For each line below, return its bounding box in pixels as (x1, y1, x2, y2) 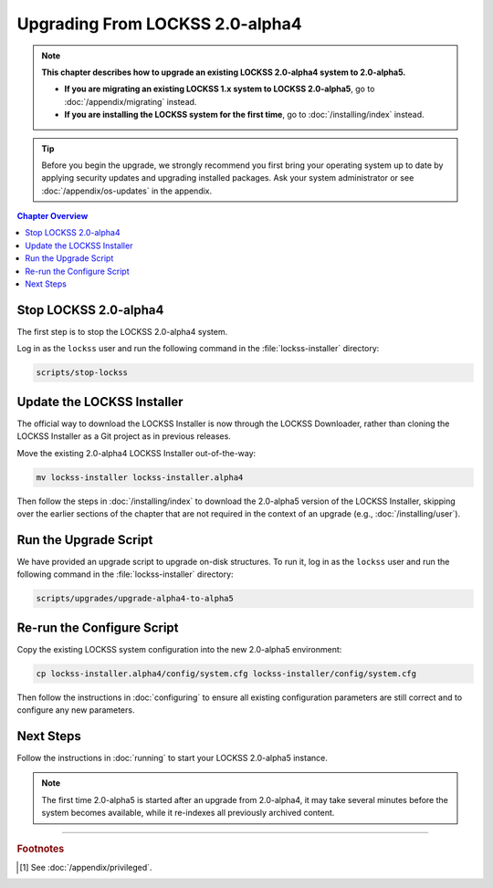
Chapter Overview (16, 211, 89, 222)
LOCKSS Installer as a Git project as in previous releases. (16, 431, 232, 442)
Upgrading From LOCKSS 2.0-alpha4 (16, 14, 302, 34)
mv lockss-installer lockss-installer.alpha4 (36, 472, 244, 483)
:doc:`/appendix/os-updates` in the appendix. (41, 185, 213, 196)
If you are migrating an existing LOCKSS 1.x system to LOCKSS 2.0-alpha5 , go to (64, 83, 375, 95)
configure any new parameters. (16, 705, 135, 716)
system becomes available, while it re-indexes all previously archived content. (41, 808, 335, 819)
